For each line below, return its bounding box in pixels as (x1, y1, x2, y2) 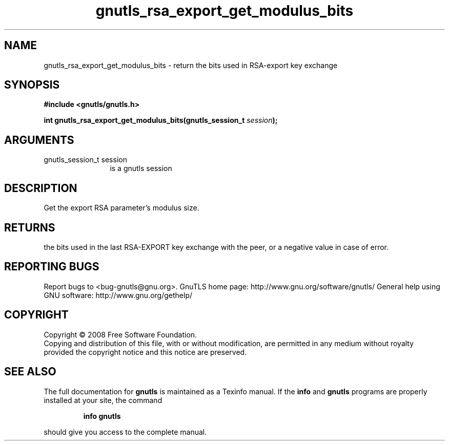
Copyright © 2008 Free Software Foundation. (44, 330, 197, 339)
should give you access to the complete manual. (44, 427, 207, 436)
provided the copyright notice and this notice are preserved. (44, 347, 247, 356)
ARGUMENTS (4, 133, 74, 146)
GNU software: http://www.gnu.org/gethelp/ (44, 290, 193, 300)
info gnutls (83, 411, 121, 420)
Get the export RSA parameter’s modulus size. (44, 203, 199, 213)
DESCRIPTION (4, 181, 77, 195)
